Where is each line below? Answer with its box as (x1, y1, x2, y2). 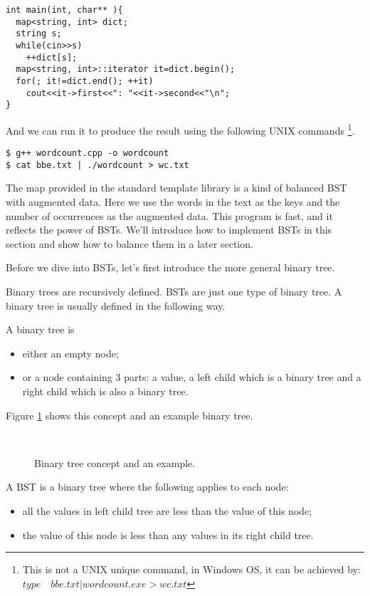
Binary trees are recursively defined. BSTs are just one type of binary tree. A (6, 284, 342, 299)
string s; (16, 28, 62, 39)
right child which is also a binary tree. (22, 384, 189, 398)
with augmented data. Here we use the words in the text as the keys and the (6, 194, 340, 209)
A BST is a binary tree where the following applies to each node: (6, 479, 289, 494)
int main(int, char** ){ (6, 5, 123, 15)
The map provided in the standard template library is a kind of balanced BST (6, 180, 347, 195)
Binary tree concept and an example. (34, 455, 196, 470)
